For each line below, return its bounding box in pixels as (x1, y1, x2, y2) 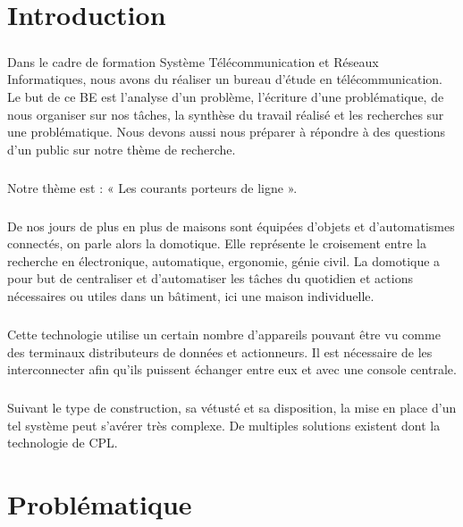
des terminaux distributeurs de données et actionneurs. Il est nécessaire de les (7, 342, 433, 361)
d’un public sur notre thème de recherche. (7, 139, 236, 158)
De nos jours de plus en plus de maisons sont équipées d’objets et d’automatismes (7, 216, 455, 235)
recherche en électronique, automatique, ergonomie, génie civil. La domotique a (7, 251, 441, 270)
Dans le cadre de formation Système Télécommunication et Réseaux (7, 52, 379, 71)
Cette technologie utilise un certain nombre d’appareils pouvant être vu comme (7, 325, 441, 343)
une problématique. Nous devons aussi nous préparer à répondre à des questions (7, 122, 446, 141)
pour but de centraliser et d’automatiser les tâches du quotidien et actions (7, 269, 413, 288)
